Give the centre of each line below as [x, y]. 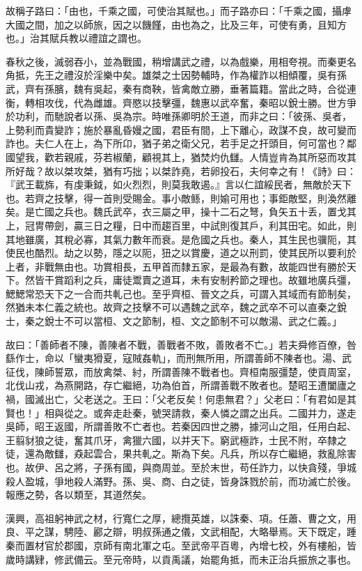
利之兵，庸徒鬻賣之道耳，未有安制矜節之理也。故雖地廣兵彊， [215, 280]
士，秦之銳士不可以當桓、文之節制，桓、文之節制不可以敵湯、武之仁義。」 [174, 321]
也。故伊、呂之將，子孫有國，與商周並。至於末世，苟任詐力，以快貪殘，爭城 [181, 467]
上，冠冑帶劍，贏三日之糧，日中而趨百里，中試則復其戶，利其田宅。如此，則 [181, 225]
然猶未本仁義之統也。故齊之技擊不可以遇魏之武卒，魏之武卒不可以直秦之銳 [176, 307]
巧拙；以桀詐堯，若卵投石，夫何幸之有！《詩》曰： [239, 170]
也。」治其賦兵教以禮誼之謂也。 [76, 38]
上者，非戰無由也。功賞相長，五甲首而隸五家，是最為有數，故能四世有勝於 [176, 266]
